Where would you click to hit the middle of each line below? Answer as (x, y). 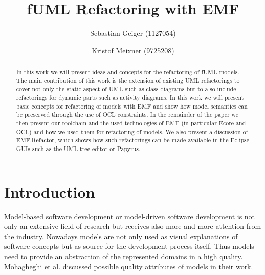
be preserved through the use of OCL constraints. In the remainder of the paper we (127, 114)
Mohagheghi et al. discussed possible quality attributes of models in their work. (129, 266)
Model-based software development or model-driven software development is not (130, 216)
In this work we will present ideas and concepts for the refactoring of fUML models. (128, 72)
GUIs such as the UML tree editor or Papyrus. (78, 149)
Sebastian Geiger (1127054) (133, 33)
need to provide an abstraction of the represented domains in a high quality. (124, 256)
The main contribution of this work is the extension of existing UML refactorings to (128, 80)
